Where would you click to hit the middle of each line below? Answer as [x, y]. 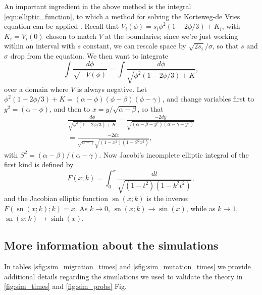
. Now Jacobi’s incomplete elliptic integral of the [174, 154]
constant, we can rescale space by [135, 46]
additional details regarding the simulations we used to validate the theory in [123, 276]
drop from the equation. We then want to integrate [89, 55]
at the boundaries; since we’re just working [172, 36]
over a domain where [36, 89]
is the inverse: [168, 198]
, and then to [70, 108]
